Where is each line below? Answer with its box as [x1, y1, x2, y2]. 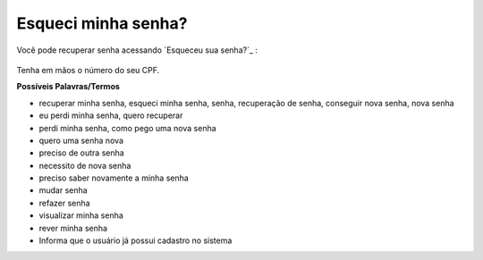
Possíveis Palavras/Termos [16, 81, 121, 92]
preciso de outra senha [38, 147, 124, 158]
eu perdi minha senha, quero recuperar [38, 110, 183, 121]
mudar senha [38, 185, 89, 196]
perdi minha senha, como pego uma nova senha [38, 122, 216, 133]
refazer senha [38, 197, 90, 208]
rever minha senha [38, 222, 107, 233]
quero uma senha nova [38, 135, 124, 146]
